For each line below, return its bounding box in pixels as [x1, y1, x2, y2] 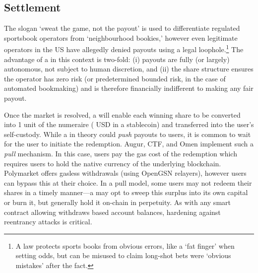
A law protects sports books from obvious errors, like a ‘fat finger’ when [15, 240, 235, 251]
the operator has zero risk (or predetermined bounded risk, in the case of [4, 73, 226, 83]
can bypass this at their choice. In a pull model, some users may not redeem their [4, 177, 252, 188]
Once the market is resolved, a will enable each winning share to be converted [4, 109, 241, 120]
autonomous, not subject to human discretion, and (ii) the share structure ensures [4, 64, 254, 74]
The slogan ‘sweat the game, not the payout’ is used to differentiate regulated [4, 23, 240, 33]
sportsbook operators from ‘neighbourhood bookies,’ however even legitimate [4, 32, 238, 43]
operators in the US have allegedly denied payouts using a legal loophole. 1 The [4, 43, 244, 55]
